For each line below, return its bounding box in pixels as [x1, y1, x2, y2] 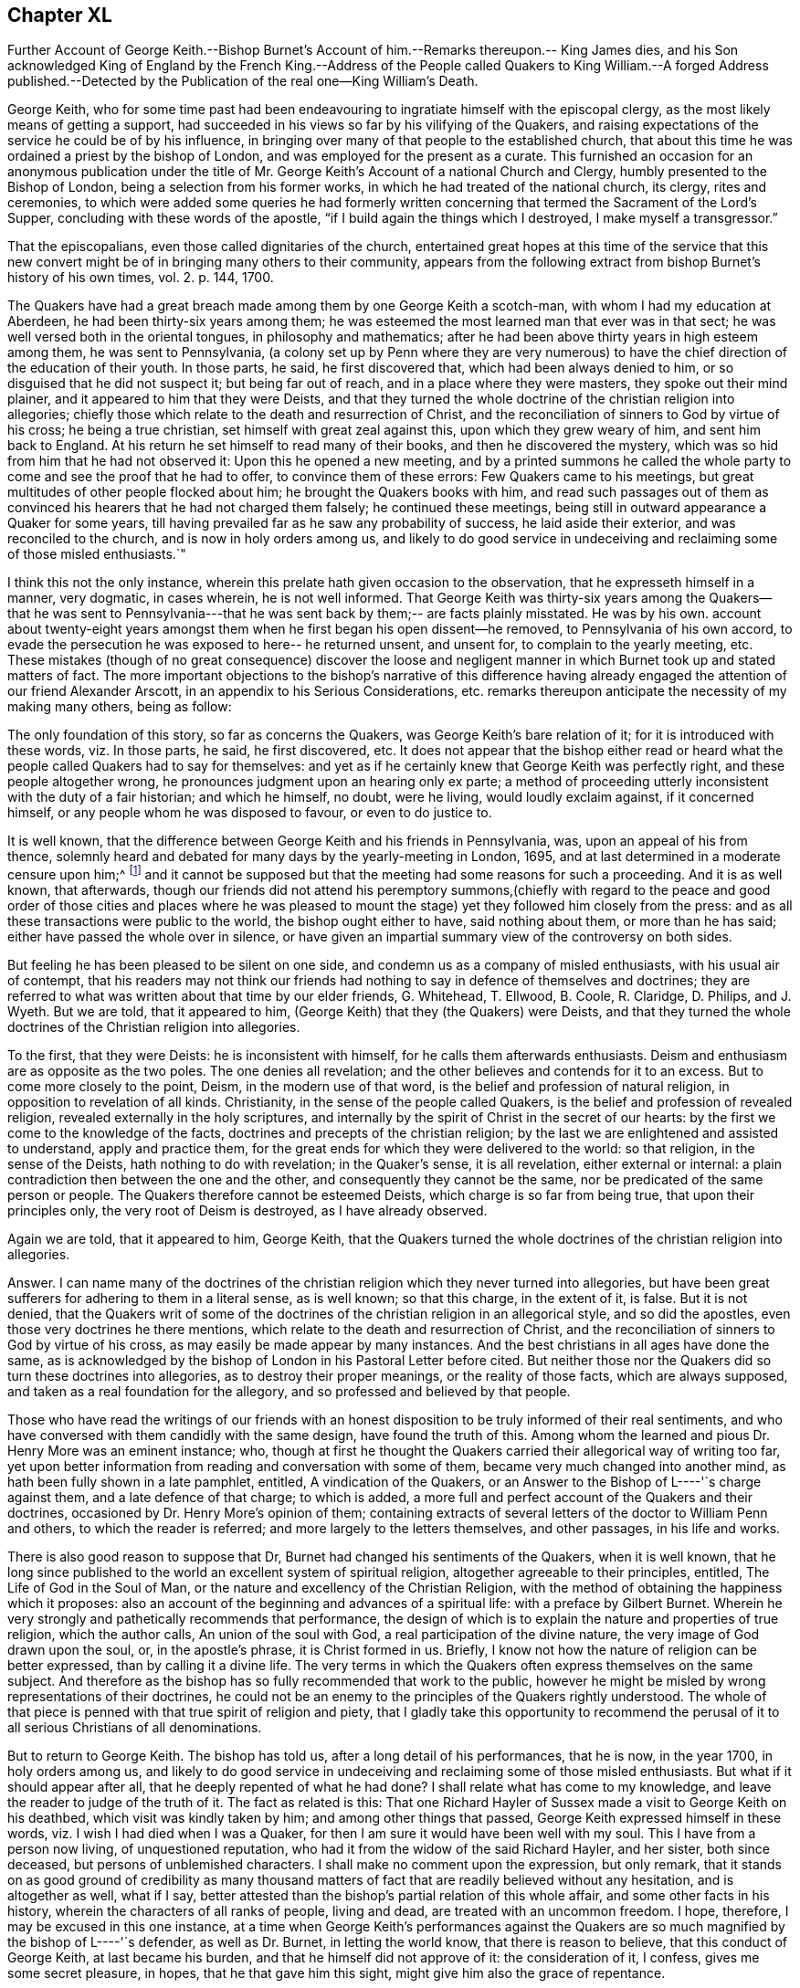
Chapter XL [7, 4, 112, 26]
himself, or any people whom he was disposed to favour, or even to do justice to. [7, 805, 492, 821]
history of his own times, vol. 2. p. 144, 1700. [7, 269, 274, 286]
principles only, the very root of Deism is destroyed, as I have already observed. [7, 1203, 488, 1219]
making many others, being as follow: [7, 699, 232, 715]
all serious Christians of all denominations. [7, 1720, 262, 1736]
